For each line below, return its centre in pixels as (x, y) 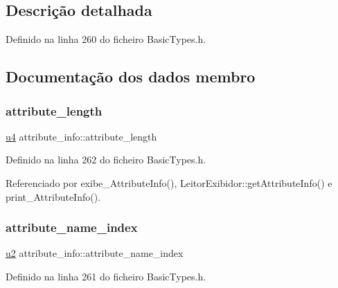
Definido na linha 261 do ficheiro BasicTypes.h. (106, 276)
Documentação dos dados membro (131, 76)
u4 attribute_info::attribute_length (81, 136)
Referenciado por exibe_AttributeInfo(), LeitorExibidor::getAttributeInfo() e (169, 182)
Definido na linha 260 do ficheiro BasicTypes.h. (106, 39)
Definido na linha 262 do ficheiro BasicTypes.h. (106, 160)
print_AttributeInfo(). (53, 196)
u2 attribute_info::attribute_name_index (95, 253)
